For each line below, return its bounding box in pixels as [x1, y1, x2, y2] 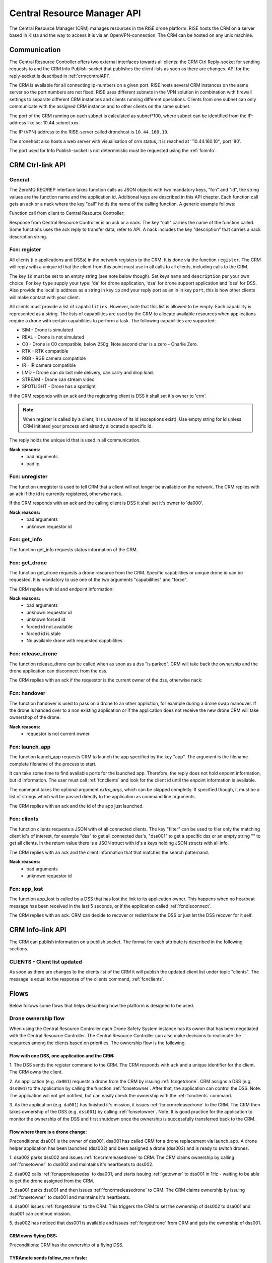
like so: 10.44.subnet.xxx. [27, 119, 80, 126]
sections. [9, 946, 29, 952]
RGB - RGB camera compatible [22, 355, 86, 361]
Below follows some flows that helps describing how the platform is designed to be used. [9, 1002, 194, 1008]
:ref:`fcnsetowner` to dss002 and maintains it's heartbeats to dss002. [9, 1161, 154, 1168]
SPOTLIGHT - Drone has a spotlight [22, 383, 96, 390]
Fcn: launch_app [9, 743, 51, 750]
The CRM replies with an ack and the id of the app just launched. [9, 803, 144, 809]
